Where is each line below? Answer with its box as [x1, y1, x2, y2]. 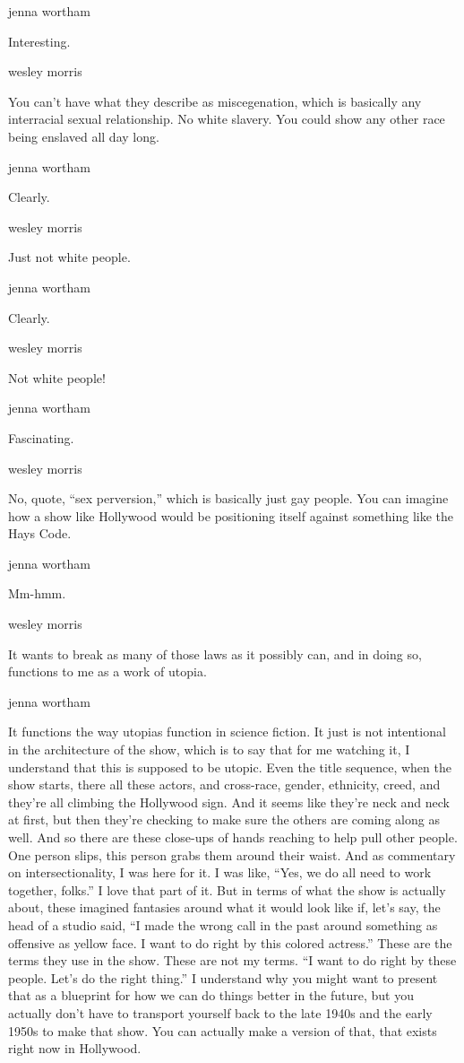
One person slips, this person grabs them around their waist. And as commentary [8, 845, 456, 864]
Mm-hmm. [8, 584, 66, 603]
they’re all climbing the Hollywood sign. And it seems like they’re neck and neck [8, 792, 451, 811]
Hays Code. [8, 524, 72, 543]
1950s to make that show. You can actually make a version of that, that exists [8, 1021, 437, 1040]
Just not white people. [8, 248, 131, 266]
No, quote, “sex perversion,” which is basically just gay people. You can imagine [8, 489, 449, 508]
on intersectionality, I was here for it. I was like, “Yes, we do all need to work [8, 863, 432, 882]
